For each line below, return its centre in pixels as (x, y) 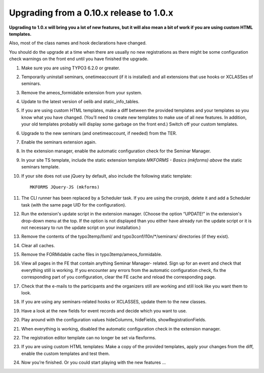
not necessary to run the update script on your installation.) (81, 228)
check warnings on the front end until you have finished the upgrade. (79, 59)
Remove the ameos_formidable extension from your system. (82, 92)
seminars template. (41, 167)
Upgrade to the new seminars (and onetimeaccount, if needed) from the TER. (99, 133)
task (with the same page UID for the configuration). (74, 205)
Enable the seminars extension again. (59, 142)
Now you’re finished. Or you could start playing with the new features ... (94, 363)
